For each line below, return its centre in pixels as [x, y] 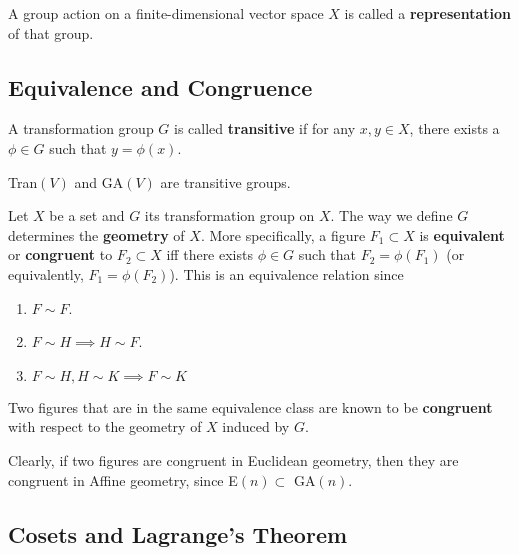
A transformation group [81, 128]
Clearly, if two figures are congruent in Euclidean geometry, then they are [233, 459]
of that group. [51, 32]
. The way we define [391, 215]
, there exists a [454, 128]
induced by [256, 426]
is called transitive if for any [265, 128]
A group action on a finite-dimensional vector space [166, 13]
